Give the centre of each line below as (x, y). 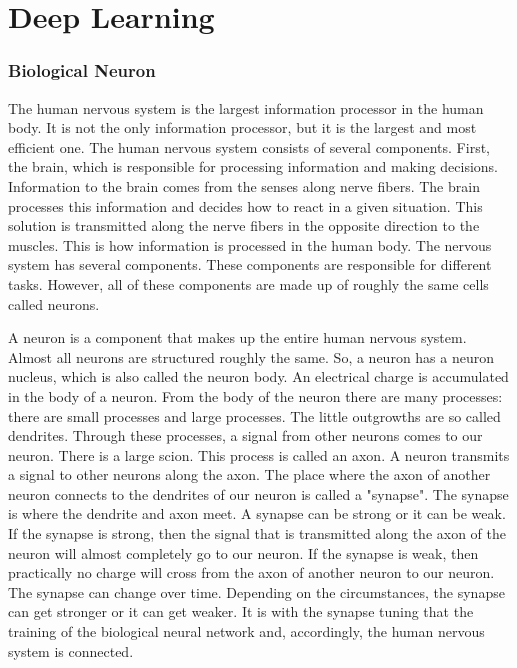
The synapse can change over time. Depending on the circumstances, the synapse (256, 591)
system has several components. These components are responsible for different (250, 264)
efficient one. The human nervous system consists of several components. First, (249, 146)
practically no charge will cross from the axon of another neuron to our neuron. (251, 572)
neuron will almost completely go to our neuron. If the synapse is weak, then (243, 552)
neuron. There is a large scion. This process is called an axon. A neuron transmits (259, 454)
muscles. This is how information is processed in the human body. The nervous (250, 244)
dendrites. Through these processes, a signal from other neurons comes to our (245, 435)
